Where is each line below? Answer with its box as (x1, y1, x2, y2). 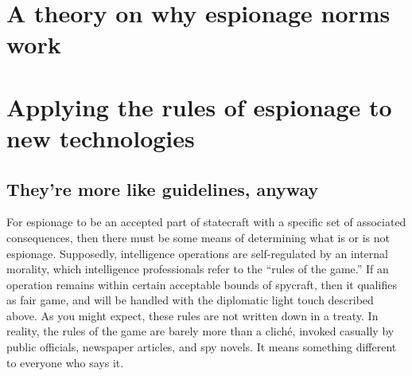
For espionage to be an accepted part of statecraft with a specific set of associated (6, 213, 406, 230)
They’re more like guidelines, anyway (6, 176, 319, 201)
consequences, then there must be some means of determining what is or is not (6, 229, 391, 245)
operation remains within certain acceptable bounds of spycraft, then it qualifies (6, 276, 397, 292)
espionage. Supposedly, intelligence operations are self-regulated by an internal (6, 245, 389, 261)
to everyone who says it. (6, 354, 124, 370)
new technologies (6, 121, 195, 154)
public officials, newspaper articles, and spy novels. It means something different (6, 339, 397, 355)
